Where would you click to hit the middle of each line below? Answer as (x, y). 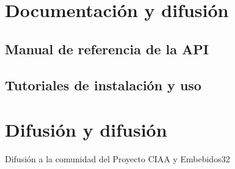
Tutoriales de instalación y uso (103, 84)
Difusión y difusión (86, 130)
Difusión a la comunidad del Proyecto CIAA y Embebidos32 (117, 159)
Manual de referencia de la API (107, 49)
